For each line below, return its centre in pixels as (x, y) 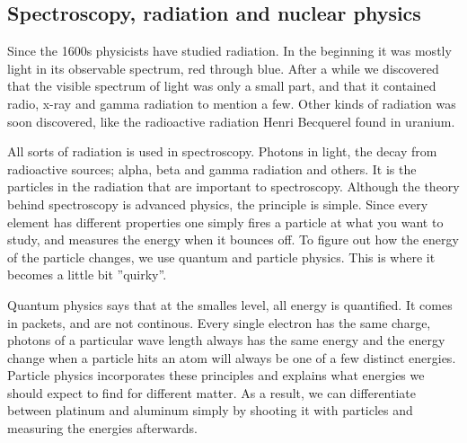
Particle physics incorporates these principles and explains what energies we (216, 375)
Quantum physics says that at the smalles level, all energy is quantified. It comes (230, 304)
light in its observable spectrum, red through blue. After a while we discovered (223, 68)
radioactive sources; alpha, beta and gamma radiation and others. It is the (212, 168)
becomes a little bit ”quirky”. (87, 275)
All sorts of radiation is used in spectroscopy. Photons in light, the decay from (222, 151)
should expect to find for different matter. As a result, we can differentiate (212, 392)
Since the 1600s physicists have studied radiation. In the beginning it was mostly (229, 51)
